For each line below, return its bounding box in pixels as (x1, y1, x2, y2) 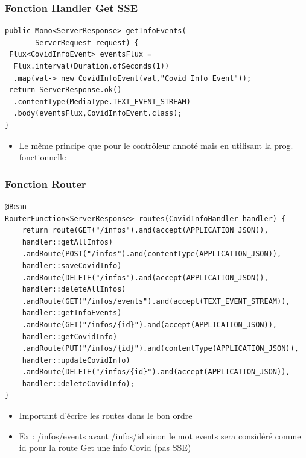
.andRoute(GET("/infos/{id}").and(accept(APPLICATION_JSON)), (22, 320, 278, 329)
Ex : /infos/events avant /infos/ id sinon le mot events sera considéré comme (19, 429, 301, 442)
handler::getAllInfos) (22, 237, 113, 246)
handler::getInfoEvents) (22, 309, 122, 318)
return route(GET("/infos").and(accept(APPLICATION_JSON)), (22, 226, 269, 235)
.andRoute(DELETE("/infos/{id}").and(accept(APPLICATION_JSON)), (22, 368, 290, 377)
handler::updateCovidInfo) (22, 356, 130, 365)
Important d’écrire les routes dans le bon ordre (19, 409, 193, 422)
